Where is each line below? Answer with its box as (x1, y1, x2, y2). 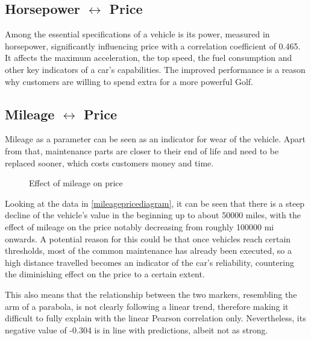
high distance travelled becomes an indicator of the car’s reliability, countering (5, 256, 294, 268)
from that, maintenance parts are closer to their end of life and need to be (5, 144, 279, 157)
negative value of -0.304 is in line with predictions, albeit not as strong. (5, 323, 268, 336)
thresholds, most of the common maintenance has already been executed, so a (5, 244, 292, 257)
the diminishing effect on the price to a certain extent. (5, 268, 205, 280)
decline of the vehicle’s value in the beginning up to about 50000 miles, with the (5, 209, 301, 221)
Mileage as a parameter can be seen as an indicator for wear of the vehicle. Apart (5, 133, 306, 145)
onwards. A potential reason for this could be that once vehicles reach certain (5, 232, 291, 245)
